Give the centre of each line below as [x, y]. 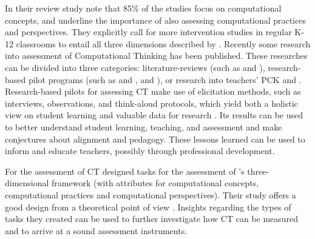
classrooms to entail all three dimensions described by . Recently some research [163, 43]
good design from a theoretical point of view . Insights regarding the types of [148, 207]
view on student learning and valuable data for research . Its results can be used [154, 115]
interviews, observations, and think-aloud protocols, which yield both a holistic [151, 103]
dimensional [27, 183]
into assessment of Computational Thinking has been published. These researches [156, 56]
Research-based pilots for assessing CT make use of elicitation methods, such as [153, 91]
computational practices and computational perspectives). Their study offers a [151, 194]
